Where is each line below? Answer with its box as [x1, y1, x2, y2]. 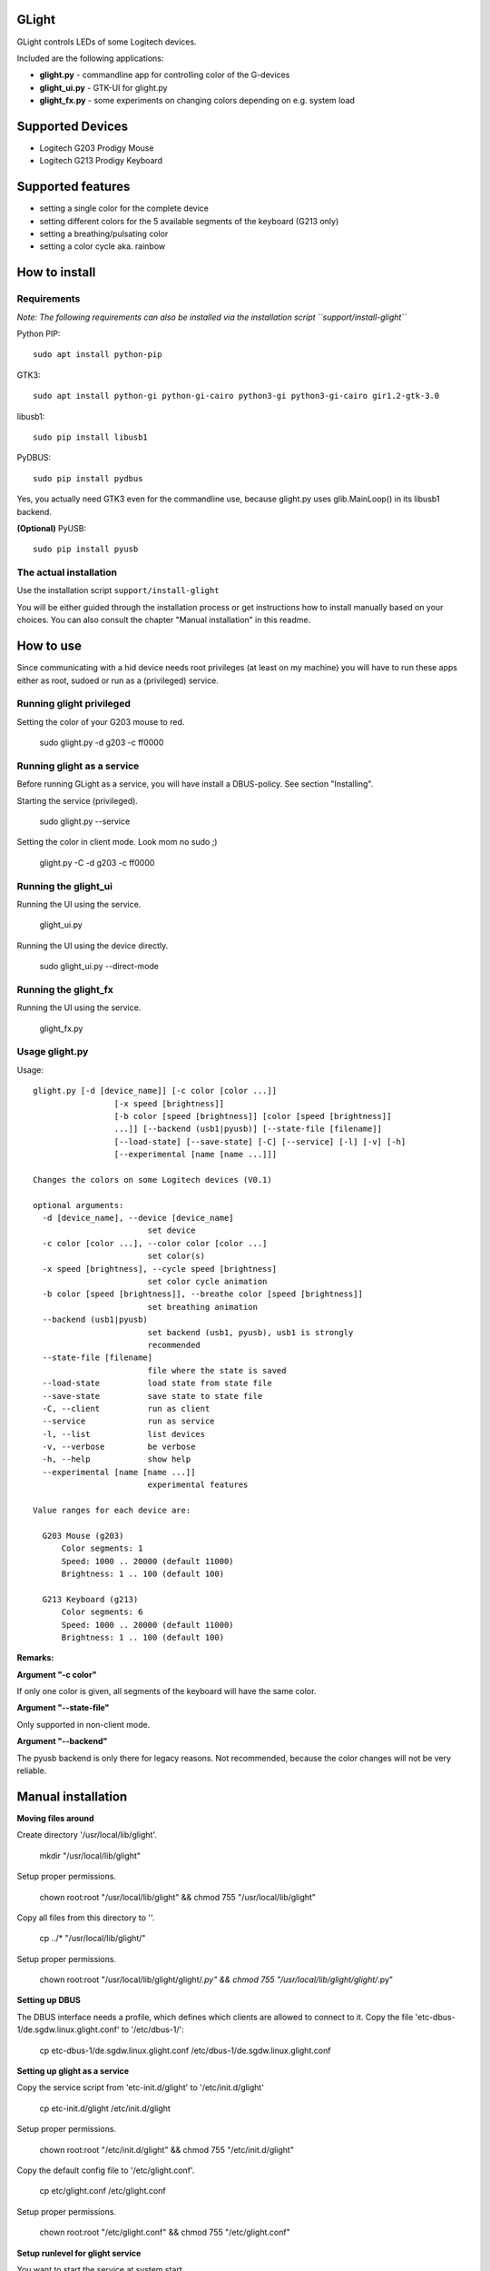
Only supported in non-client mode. [16, 1719, 151, 1730]
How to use [16, 639, 82, 654]
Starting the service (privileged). [16, 795, 138, 806]
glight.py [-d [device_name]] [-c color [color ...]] [33, 1086, 277, 1096]
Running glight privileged [16, 698, 132, 710]
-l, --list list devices [42, 1429, 206, 1439]
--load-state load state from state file [42, 1378, 272, 1389]
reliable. [16, 1765, 47, 1776]
